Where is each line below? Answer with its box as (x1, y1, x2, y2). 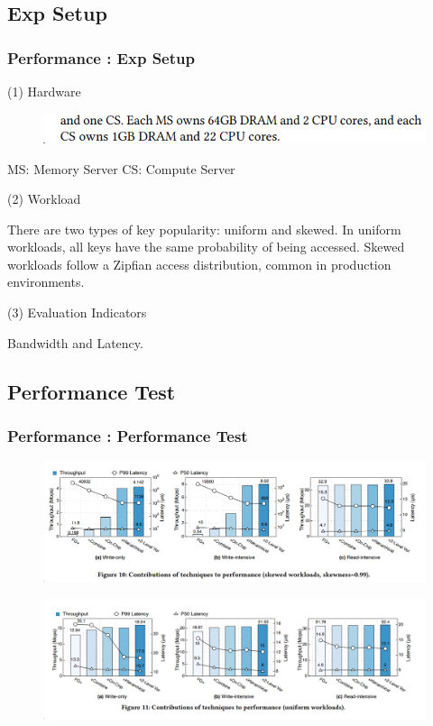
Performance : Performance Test (7, 424, 248, 446)
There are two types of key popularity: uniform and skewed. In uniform (7, 219, 401, 238)
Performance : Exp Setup (7, 46, 195, 69)
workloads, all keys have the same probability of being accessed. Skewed (7, 237, 405, 256)
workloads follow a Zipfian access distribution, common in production (7, 254, 392, 273)
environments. (7, 272, 85, 291)
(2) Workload (7, 189, 81, 208)
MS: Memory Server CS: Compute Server (7, 159, 235, 178)
